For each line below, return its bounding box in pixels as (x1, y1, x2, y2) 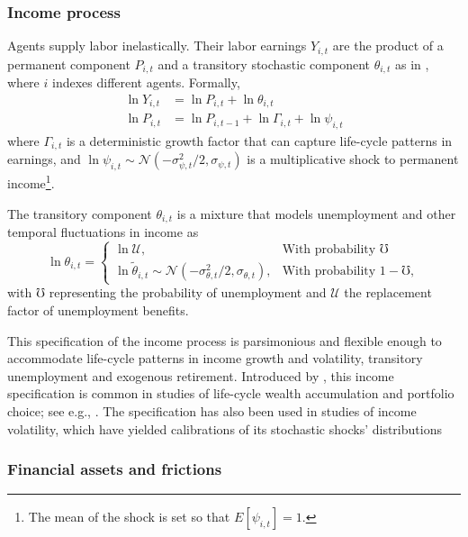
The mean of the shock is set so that (28, 507, 230, 526)
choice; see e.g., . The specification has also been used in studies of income (7, 401, 417, 420)
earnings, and (7, 150, 81, 168)
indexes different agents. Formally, (51, 73, 240, 92)
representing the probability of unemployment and (49, 283, 327, 302)
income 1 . (7, 171, 55, 192)
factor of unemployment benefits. (7, 300, 189, 319)
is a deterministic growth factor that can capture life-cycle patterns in (66, 132, 453, 150)
